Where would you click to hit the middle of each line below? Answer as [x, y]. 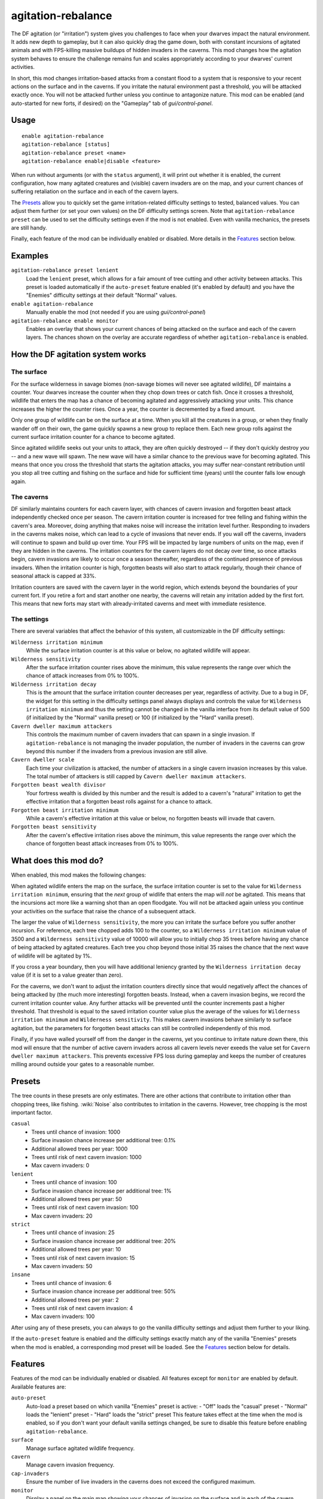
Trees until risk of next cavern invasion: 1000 [86, 1157]
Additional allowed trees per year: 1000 [80, 1149]
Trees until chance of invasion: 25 [73, 1233]
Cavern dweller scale [43, 760]
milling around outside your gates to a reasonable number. [83, 1064]
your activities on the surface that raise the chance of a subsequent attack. [103, 911]
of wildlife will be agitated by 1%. [51, 956]
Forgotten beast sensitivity [54, 827]
